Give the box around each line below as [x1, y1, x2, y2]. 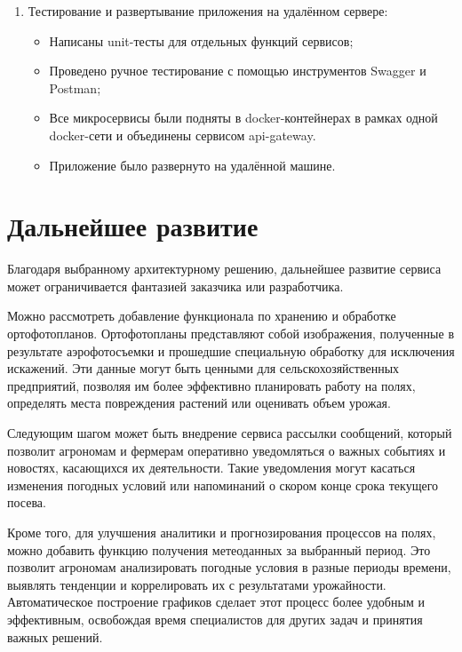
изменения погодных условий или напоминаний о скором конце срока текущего [7, 475, 439, 494]
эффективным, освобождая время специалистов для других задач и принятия [7, 609, 423, 628]
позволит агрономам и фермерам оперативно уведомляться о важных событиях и [7, 441, 446, 459]
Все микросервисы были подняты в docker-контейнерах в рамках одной [49, 108, 438, 127]
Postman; [49, 78, 101, 97]
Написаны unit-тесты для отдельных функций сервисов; [49, 31, 354, 50]
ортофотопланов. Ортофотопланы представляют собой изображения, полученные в [7, 324, 454, 343]
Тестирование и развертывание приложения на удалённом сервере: [28, 2, 388, 20]
